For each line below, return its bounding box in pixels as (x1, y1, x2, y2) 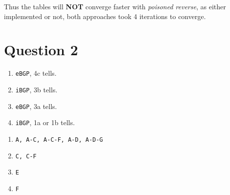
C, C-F (15, 152, 37, 160)
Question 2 (4, 40, 78, 60)
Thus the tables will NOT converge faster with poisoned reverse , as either (4, 1, 226, 11)
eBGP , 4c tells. (15, 68, 57, 78)
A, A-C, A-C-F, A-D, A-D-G (15, 136, 103, 143)
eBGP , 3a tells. (15, 101, 57, 111)
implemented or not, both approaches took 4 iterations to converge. (4, 11, 206, 21)
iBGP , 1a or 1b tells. (15, 117, 75, 128)
